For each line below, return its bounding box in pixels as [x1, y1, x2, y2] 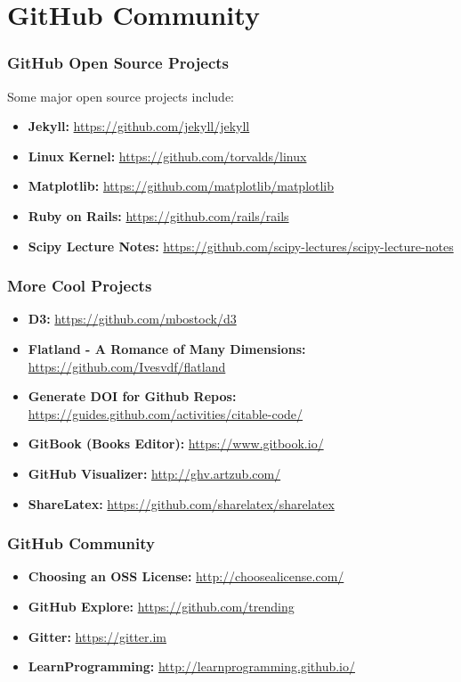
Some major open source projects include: [7, 86, 234, 105]
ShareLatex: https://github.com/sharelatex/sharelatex [28, 494, 335, 513]
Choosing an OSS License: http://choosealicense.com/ [28, 567, 344, 586]
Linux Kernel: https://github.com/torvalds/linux [28, 146, 307, 165]
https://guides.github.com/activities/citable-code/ [28, 404, 303, 423]
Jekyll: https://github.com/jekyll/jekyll [28, 117, 250, 136]
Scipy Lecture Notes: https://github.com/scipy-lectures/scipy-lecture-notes [28, 236, 454, 255]
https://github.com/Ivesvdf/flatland [28, 357, 226, 375]
